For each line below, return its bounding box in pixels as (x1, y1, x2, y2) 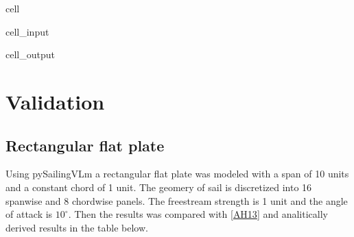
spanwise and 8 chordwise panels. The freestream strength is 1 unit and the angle (5, 193, 348, 208)
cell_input (5, 24, 49, 38)
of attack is (5, 207, 53, 221)
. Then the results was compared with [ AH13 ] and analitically (68, 207, 328, 221)
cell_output (5, 47, 55, 62)
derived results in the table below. (5, 220, 148, 234)
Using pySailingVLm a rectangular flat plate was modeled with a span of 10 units (5, 166, 349, 181)
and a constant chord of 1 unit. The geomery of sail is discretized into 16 (5, 179, 312, 194)
